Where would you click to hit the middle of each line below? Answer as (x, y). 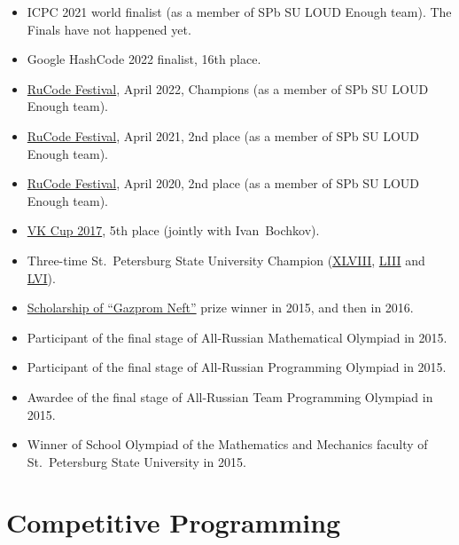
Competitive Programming (174, 522)
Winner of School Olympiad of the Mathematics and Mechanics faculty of (227, 444)
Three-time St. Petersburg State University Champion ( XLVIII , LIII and (226, 260)
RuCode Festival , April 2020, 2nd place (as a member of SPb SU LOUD (223, 183)
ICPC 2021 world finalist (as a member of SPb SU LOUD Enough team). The (239, 12)
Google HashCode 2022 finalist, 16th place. (144, 59)
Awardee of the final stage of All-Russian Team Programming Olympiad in (230, 396)
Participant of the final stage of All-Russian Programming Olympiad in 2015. (237, 367)
